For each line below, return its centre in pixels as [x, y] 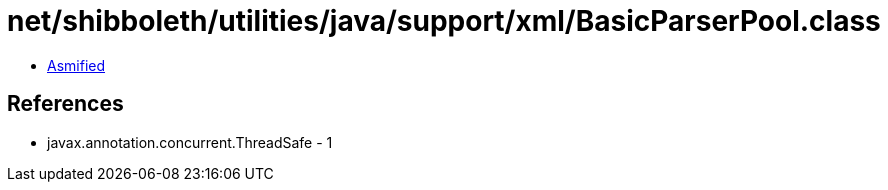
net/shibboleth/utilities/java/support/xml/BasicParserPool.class [444, 21]
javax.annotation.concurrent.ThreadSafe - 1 [190, 142]
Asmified [76, 65]
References [65, 104]
